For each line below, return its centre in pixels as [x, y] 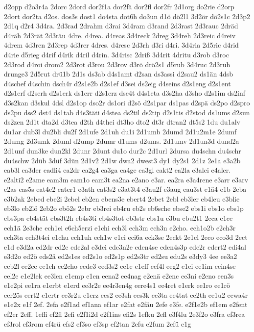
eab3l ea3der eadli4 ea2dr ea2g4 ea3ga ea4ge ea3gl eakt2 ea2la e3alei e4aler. [117, 170]
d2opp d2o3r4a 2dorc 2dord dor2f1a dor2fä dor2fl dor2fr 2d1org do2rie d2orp [119, 6]
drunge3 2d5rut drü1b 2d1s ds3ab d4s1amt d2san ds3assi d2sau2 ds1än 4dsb [118, 74]
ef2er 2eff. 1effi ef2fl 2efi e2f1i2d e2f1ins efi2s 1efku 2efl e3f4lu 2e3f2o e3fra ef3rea [125, 314]
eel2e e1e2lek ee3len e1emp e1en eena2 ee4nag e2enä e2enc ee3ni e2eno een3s [119, 275]
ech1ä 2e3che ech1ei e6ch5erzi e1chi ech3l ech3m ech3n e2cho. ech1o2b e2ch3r [120, 227]
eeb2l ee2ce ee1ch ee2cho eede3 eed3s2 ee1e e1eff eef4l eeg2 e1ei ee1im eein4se [120, 266]
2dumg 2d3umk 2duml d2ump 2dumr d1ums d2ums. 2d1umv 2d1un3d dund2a [122, 141]
